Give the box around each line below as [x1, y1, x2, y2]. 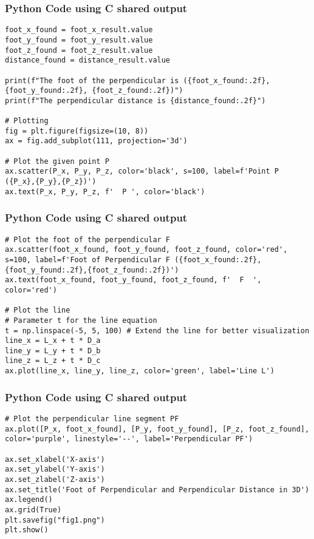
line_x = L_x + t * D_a [5, 336, 101, 345]
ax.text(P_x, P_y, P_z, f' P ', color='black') [5, 187, 205, 196]
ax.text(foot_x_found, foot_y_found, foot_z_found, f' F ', [5, 276, 262, 285]
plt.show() [5, 526, 49, 535]
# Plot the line [5, 306, 70, 315]
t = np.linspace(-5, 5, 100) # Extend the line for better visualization [5, 326, 310, 335]
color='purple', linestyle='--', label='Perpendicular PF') [5, 435, 253, 444]
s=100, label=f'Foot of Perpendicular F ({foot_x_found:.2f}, [5, 255, 262, 264]
